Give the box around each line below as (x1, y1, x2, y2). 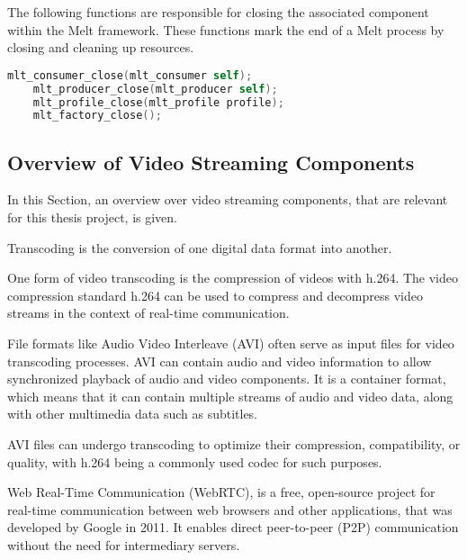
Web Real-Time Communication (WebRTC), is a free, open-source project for (7, 483, 436, 501)
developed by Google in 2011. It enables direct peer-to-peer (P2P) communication (7, 518, 459, 537)
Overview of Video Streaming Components (7, 148, 415, 176)
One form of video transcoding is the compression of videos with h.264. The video (7, 268, 459, 287)
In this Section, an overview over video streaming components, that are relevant (7, 190, 448, 209)
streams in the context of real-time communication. (7, 303, 290, 322)
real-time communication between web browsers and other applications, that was (7, 500, 453, 519)
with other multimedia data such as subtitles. (7, 404, 258, 423)
